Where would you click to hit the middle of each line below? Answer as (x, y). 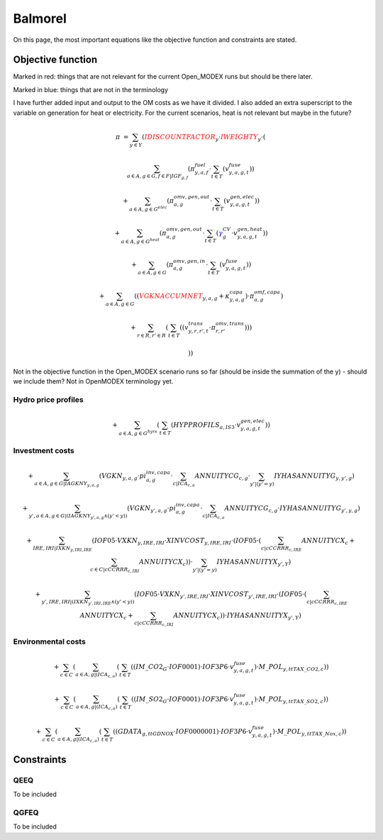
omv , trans (230, 323)
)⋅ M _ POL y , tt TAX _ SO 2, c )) (292, 700)
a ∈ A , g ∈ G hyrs (138, 433)
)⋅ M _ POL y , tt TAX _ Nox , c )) (310, 732)
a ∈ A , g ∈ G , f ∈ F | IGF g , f (157, 177)
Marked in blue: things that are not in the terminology (91, 89)
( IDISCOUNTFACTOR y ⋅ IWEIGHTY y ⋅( (204, 138)
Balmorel (40, 18)
